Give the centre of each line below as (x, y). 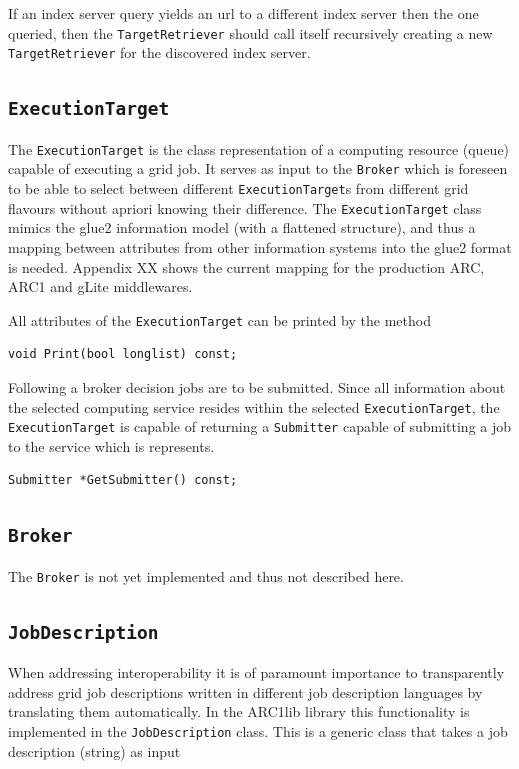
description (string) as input (94, 750)
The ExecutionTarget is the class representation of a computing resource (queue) (259, 148)
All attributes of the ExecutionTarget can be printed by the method (219, 319)
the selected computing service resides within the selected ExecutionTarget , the (254, 406)
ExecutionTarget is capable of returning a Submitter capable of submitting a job (260, 426)
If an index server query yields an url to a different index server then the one (243, 13)
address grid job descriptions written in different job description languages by (245, 691)
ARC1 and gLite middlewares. (100, 286)
